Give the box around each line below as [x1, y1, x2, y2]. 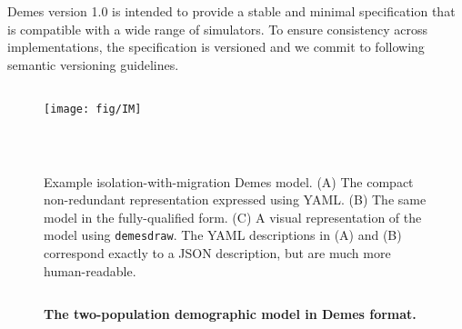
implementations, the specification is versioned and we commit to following [7, 37, 425, 56]
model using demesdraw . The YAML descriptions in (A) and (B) [44, 225, 402, 244]
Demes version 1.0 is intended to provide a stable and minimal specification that [7, 2, 456, 20]
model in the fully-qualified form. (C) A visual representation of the [44, 207, 422, 226]
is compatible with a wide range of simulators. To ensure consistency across [7, 19, 427, 38]
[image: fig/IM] [44, 103, 142, 116]
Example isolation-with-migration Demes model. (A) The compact [44, 172, 414, 191]
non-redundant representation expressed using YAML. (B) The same [44, 190, 427, 209]
